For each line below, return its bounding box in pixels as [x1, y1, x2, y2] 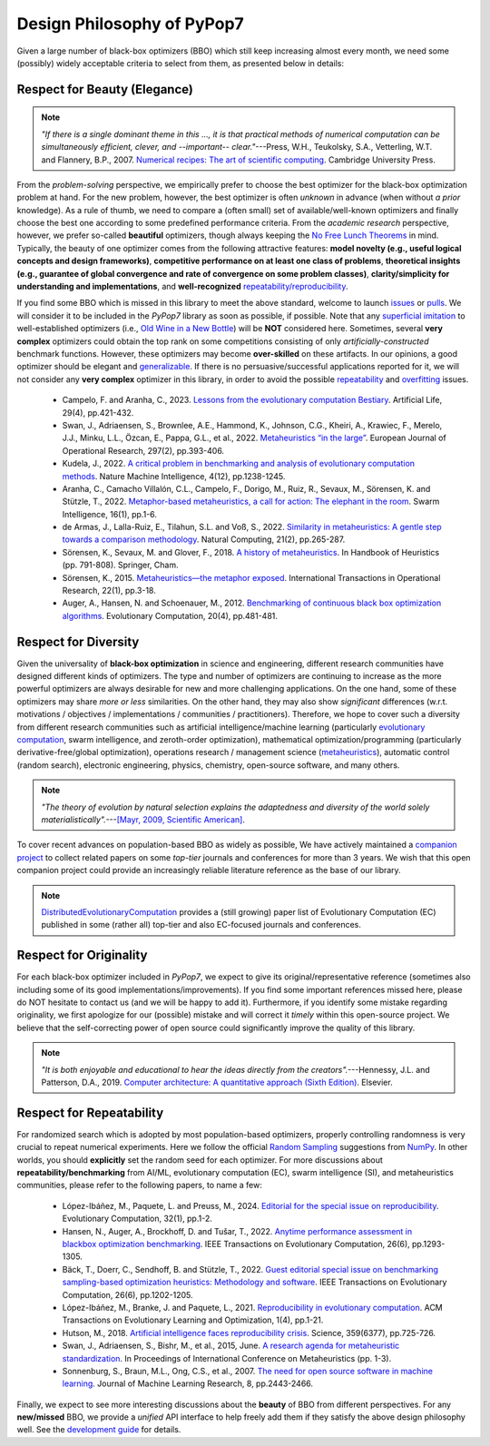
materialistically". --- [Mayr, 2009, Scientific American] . [41, 814, 245, 825]
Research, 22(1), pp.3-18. [62, 585, 156, 596]
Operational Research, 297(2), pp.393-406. [62, 445, 225, 456]
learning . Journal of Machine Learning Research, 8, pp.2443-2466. [62, 1378, 313, 1389]
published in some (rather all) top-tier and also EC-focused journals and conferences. [41, 920, 362, 930]
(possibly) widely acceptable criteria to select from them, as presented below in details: [16, 57, 345, 68]
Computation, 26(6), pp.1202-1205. [62, 1289, 193, 1300]
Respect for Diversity [16, 634, 140, 649]
